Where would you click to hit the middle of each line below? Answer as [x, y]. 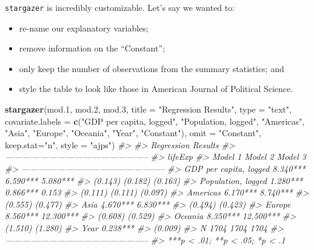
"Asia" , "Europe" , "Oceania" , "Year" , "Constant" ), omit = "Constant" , [133, 133]
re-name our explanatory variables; [84, 28]
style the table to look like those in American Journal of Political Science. [156, 89]
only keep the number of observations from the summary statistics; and [152, 68]
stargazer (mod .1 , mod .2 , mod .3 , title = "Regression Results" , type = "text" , [148, 109]
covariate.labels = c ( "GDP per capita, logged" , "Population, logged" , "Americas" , [155, 121]
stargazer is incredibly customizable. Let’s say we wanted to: [120, 7]
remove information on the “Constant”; [92, 48]
